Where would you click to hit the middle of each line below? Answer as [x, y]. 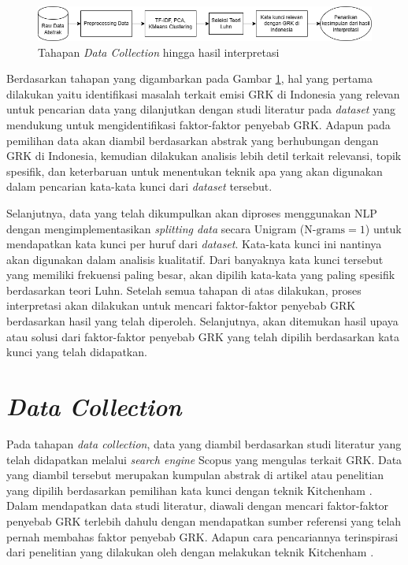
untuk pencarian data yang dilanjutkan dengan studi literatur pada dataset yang [201, 109]
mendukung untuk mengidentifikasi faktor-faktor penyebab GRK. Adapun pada [198, 124]
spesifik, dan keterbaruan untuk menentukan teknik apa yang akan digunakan [195, 171]
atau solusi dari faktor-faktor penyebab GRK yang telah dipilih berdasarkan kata [203, 336]
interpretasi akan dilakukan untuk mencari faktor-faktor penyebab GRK [181, 305]
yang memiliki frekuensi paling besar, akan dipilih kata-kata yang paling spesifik [201, 275]
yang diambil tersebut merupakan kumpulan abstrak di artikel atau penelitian [195, 475]
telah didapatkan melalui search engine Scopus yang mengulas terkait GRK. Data [204, 459]
